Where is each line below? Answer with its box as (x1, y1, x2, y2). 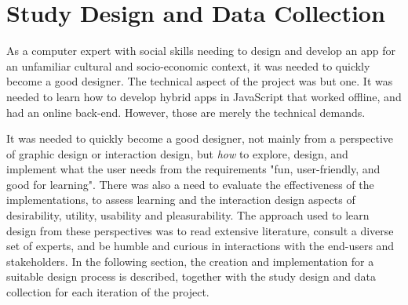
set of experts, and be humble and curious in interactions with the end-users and (6, 238, 395, 254)
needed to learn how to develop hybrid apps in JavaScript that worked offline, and (6, 88, 402, 104)
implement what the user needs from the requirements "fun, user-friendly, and (6, 161, 381, 177)
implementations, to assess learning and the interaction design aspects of (6, 191, 355, 208)
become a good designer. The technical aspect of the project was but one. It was (6, 73, 393, 89)
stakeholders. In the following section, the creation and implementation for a (6, 252, 374, 269)
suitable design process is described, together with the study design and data (6, 268, 376, 285)
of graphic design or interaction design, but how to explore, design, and (6, 145, 348, 162)
